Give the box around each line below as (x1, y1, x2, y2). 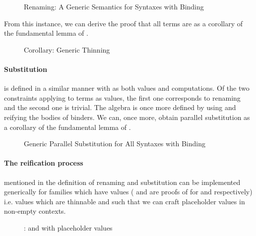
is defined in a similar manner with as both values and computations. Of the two (4, 83, 250, 93)
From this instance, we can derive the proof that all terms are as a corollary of (4, 18, 243, 28)
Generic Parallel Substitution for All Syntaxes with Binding (24, 138, 205, 149)
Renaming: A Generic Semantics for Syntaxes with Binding (24, 1, 204, 11)
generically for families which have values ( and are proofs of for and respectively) (4, 186, 253, 197)
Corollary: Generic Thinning (24, 44, 110, 55)
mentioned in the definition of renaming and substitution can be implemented (4, 177, 241, 187)
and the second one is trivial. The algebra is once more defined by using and (4, 102, 236, 113)
